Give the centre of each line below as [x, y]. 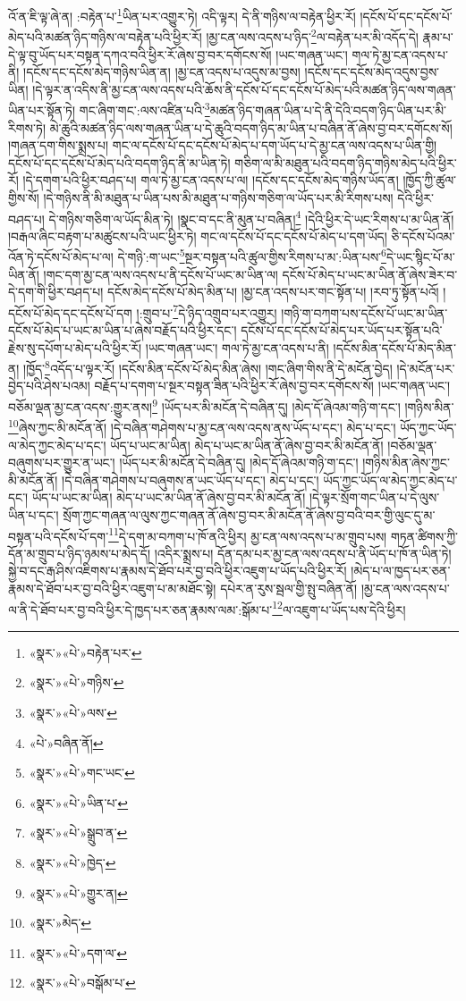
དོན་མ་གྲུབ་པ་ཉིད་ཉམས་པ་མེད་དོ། [80, 553]
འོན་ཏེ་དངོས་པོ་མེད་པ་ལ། [61, 257]
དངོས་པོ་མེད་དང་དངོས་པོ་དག [70, 312]
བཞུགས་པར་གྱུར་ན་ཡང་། [62, 463]
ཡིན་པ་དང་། [34, 514]
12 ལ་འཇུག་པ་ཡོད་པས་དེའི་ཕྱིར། [339, 608]
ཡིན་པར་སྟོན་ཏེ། [42, 109]
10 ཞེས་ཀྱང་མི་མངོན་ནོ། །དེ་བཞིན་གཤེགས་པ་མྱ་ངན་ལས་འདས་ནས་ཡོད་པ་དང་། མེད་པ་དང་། [202, 426]
